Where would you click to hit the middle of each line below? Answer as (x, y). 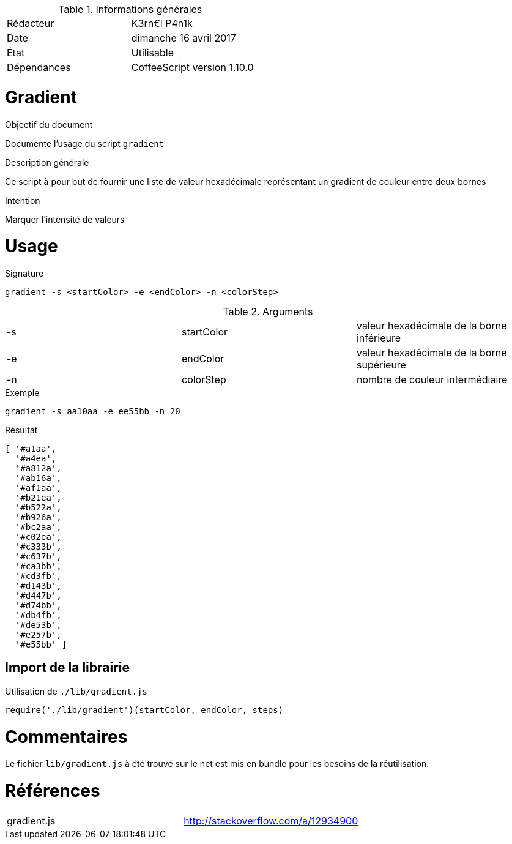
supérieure (381, 365)
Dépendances (39, 67)
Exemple (22, 393)
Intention (23, 200)
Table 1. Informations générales (130, 9)
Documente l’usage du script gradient (85, 143)
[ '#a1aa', (31, 449)
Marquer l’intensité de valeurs (65, 219)
